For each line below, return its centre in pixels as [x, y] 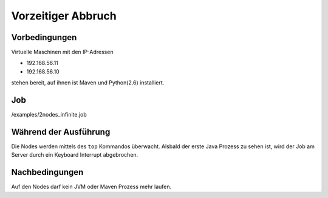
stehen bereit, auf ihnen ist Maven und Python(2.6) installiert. [88, 83]
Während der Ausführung [61, 131]
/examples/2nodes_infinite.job [49, 115]
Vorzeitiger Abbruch [64, 16]
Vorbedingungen [44, 37]
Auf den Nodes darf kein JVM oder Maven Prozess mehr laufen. [91, 187]
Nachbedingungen [47, 172]
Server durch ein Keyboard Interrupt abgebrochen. [75, 155]
